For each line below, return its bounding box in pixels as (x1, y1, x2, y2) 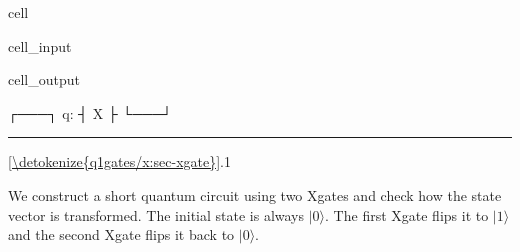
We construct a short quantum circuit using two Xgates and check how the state (8, 184, 502, 205)
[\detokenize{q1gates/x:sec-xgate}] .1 (8, 151, 231, 172)
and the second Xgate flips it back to (8, 224, 235, 245)
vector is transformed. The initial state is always (8, 204, 305, 225)
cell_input (8, 35, 72, 56)
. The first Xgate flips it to (325, 204, 489, 225)
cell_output (8, 69, 80, 90)
